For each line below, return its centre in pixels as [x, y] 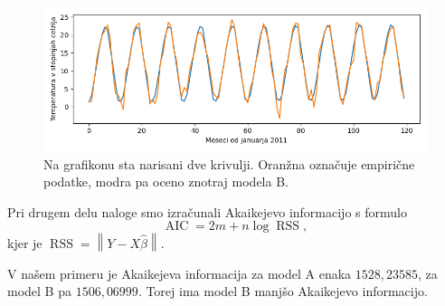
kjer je [25, 242]
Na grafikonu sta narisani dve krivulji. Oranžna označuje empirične [229, 163]
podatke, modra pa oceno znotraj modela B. [166, 182]
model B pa [39, 291]
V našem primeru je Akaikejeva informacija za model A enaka [180, 273]
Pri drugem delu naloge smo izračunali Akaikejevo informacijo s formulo [207, 211]
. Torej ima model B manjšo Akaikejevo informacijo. [283, 291]
